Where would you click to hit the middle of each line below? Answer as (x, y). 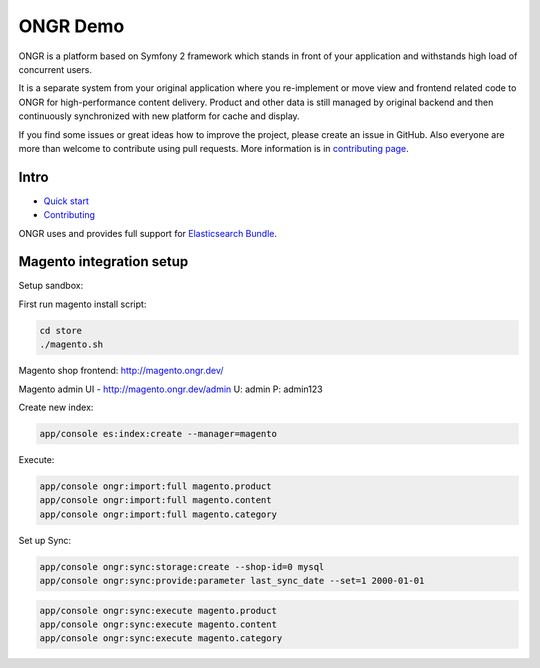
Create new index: (56, 407)
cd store (61, 330)
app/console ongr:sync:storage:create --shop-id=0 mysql (182, 566)
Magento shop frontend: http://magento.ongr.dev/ (121, 371)
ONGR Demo (71, 26)
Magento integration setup (103, 261)
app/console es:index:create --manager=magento (158, 433)
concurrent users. (55, 69)
